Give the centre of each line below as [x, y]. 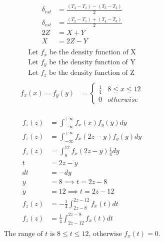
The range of [23, 234]
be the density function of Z [92, 73]
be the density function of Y [92, 62]
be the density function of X [93, 53]
